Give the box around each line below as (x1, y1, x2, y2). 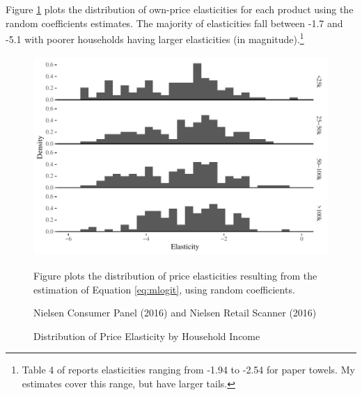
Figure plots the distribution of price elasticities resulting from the (33, 268, 317, 283)
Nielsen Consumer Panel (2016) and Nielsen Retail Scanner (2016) (33, 305, 317, 320)
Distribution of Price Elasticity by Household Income (33, 328, 260, 343)
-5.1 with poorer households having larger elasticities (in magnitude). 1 (6, 30, 304, 46)
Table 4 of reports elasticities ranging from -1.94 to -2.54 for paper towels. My (22, 362, 355, 377)
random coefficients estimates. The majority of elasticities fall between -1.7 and (6, 15, 343, 30)
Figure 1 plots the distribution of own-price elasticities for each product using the (6, 2, 354, 16)
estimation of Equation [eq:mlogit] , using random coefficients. (33, 282, 295, 296)
